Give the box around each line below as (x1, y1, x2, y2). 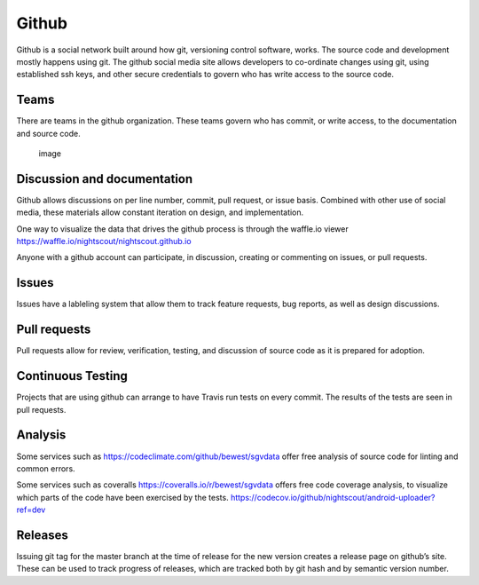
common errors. (16, 462, 75, 474)
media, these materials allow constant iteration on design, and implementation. (16, 207, 304, 217)
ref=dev (16, 504, 46, 515)
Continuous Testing (16, 368, 129, 383)
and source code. (16, 128, 82, 138)
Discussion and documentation (16, 171, 193, 186)
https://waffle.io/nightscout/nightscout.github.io (16, 236, 192, 247)
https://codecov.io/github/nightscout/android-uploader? (231, 492, 436, 502)
